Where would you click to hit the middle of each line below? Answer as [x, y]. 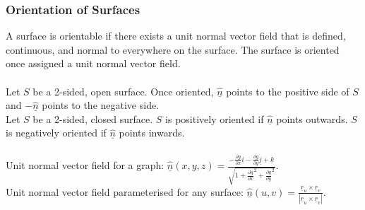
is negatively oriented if [56, 133]
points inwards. [152, 133]
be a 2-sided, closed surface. [93, 118]
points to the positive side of [288, 91]
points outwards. [312, 118]
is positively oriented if [215, 118]
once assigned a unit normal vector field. [93, 63]
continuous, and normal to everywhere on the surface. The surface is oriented [173, 49]
